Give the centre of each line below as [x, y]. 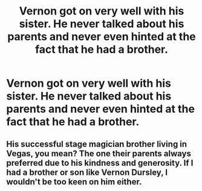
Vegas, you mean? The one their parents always [99, 153]
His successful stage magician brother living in [97, 144]
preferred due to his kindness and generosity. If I [100, 163]
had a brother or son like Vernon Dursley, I [87, 172]
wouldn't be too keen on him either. [74, 182]
